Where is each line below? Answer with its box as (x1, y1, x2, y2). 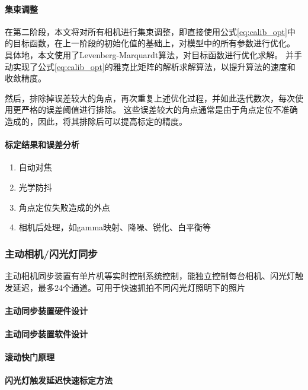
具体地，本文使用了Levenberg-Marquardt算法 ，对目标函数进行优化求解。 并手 (5, 48, 303, 61)
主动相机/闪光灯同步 (5, 246, 98, 261)
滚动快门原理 (5, 351, 54, 363)
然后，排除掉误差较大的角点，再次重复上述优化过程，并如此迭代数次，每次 (5, 91, 295, 104)
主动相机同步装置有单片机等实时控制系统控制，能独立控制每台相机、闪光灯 (5, 269, 295, 281)
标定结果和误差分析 (5, 138, 79, 151)
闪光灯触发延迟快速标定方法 (5, 374, 113, 386)
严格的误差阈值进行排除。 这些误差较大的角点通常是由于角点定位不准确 (21, 103, 298, 116)
